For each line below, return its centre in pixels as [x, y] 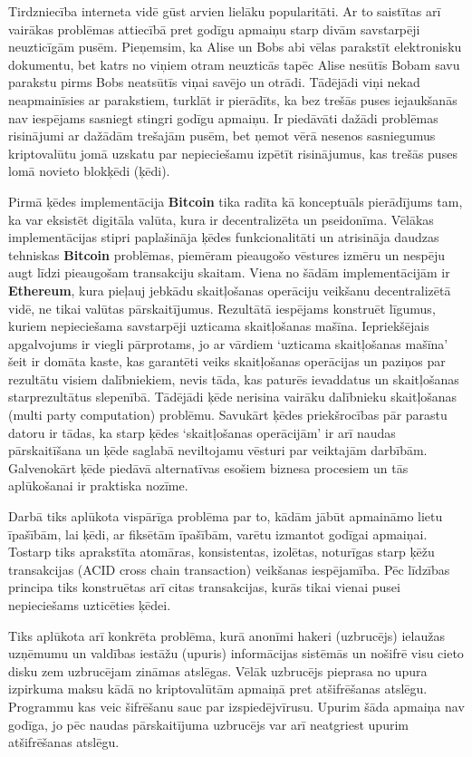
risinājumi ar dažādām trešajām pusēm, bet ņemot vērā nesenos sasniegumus [222, 136]
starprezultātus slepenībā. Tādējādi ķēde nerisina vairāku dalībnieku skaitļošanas [233, 397]
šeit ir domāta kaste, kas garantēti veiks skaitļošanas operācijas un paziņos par [227, 361]
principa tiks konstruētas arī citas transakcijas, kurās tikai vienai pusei [204, 587]
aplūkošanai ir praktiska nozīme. [98, 485]
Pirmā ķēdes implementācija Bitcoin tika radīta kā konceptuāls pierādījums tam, [236, 201]
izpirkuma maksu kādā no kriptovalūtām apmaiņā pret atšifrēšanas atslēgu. [218, 689]
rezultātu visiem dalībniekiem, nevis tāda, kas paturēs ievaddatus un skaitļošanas [234, 378]
